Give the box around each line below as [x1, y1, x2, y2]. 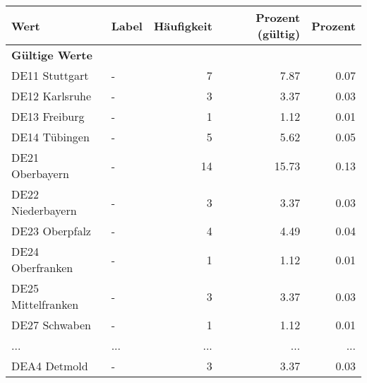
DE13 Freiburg [11, 108, 85, 124]
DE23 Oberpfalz [11, 223, 91, 239]
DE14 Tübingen [11, 129, 90, 145]
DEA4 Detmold [11, 358, 88, 374]
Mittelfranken [11, 296, 79, 312]
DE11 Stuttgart [11, 67, 89, 83]
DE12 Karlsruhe [11, 88, 92, 104]
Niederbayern [11, 202, 77, 218]
